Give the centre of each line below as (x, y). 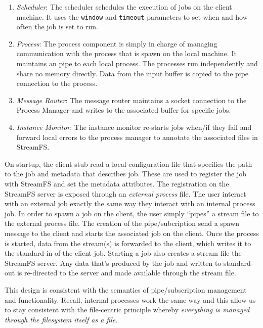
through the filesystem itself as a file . (61, 319)
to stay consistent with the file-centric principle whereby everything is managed (127, 310)
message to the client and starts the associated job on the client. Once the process (132, 233)
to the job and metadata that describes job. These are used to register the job (126, 174)
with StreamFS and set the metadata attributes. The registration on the (117, 183)
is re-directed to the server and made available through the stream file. (126, 273)
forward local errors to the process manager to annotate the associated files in (137, 137)
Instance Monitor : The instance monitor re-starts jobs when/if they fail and (134, 127)
